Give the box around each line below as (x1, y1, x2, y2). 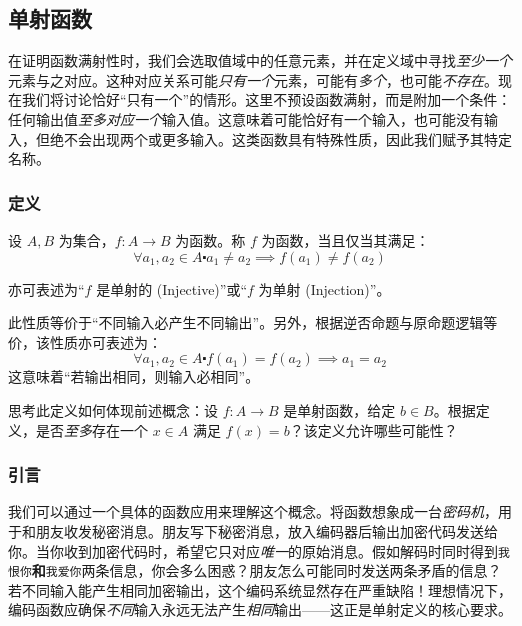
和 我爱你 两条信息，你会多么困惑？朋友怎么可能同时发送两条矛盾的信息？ (31, 560, 502, 581)
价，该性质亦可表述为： (8, 331, 162, 352)
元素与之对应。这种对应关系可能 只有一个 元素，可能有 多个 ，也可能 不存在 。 (8, 69, 498, 90)
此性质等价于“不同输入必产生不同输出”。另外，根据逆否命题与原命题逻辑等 (8, 312, 498, 333)
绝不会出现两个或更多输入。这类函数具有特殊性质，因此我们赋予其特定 (49, 128, 512, 149)
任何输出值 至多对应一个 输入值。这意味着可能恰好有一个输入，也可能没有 (8, 108, 484, 129)
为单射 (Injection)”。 (258, 278, 391, 299)
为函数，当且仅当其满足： (261, 229, 430, 250)
